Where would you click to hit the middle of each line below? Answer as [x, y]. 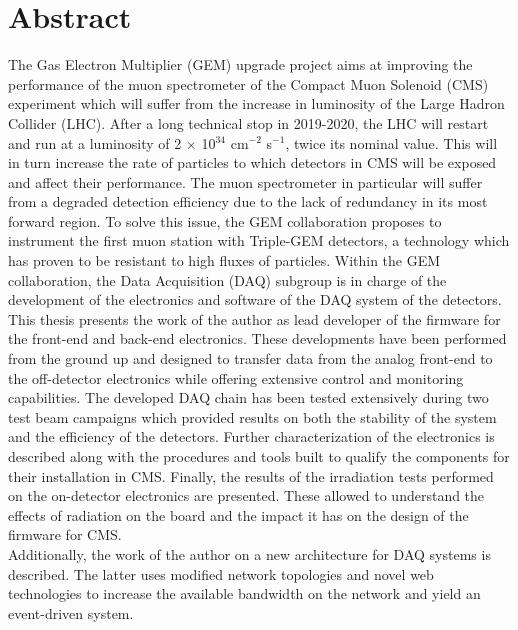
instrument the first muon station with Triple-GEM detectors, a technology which [259, 240]
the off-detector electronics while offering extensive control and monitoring [236, 377]
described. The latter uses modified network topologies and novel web [221, 573]
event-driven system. [71, 612]
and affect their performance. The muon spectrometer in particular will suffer [245, 181]
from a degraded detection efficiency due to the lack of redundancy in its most [248, 201]
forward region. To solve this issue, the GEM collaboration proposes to [225, 220]
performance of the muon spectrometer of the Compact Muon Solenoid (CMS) [248, 83]
